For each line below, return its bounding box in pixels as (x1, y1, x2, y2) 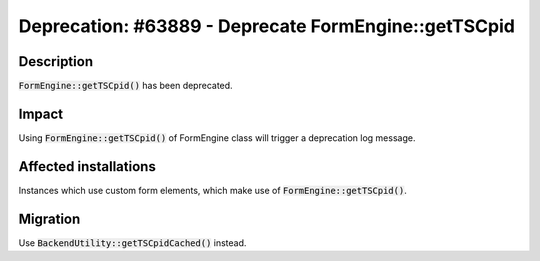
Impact (18, 105, 64, 122)
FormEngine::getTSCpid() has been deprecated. (18, 80, 234, 92)
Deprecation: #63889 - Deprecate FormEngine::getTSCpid (18, 15, 515, 37)
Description (18, 53, 94, 70)
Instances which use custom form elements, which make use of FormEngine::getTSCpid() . (18, 184, 407, 196)
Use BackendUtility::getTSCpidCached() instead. (18, 236, 247, 249)
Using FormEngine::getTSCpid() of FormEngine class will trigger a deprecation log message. (18, 131, 416, 144)
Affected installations (18, 158, 157, 175)
